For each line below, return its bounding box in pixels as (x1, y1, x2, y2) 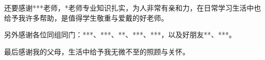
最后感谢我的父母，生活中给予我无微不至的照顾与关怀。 (4, 46, 190, 56)
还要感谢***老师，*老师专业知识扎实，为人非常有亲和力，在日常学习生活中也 (4, 3, 261, 13)
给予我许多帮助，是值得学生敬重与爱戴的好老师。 (4, 12, 168, 23)
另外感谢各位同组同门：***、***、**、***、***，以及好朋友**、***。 (4, 29, 236, 40)
